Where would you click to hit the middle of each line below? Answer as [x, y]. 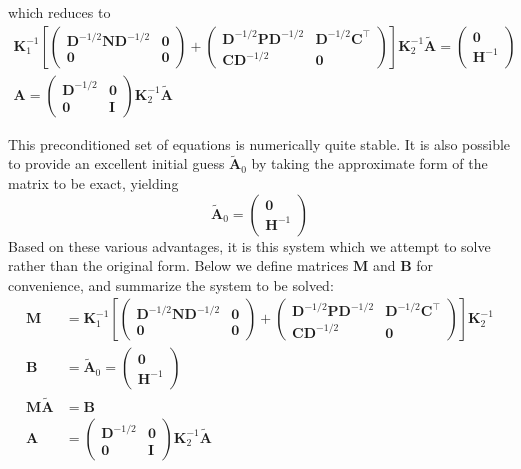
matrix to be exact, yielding [93, 183]
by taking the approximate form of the [369, 163]
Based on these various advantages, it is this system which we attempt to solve [249, 245]
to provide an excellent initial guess [116, 163]
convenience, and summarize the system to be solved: [171, 284]
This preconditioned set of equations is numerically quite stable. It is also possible [259, 143]
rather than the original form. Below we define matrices [178, 265]
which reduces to [59, 12]
